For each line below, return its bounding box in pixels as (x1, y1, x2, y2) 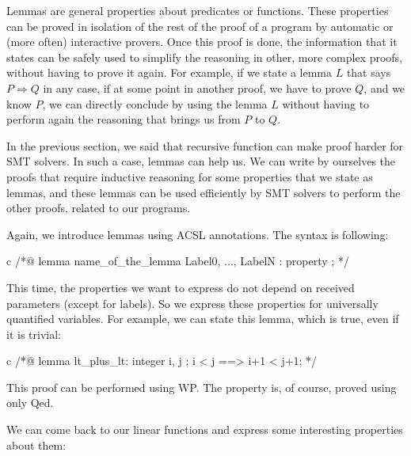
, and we (363, 79, 405, 96)
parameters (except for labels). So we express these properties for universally (6, 294, 379, 311)
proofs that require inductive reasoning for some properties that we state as (6, 168, 373, 184)
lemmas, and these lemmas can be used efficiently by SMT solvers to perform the (6, 184, 401, 200)
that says (346, 64, 391, 81)
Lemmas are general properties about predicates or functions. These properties (6, 2, 389, 18)
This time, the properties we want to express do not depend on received (6, 279, 355, 295)
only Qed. (6, 394, 54, 411)
